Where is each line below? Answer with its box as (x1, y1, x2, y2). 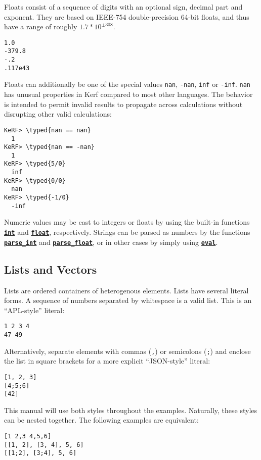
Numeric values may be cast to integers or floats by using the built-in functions (4, 217, 250, 227)
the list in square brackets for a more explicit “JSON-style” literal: (4, 355, 210, 366)
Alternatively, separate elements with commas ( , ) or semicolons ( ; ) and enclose (4, 345, 251, 356)
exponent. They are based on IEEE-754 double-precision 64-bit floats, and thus (4, 11, 249, 22)
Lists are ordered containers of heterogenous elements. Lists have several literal (4, 285, 249, 295)
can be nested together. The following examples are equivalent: (4, 415, 199, 425)
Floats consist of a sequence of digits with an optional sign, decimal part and (4, 2, 243, 12)
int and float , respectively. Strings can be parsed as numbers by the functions (4, 227, 250, 237)
